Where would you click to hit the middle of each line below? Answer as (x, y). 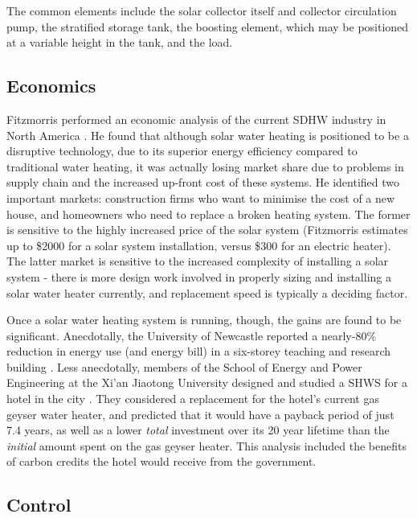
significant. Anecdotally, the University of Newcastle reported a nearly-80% (192, 335)
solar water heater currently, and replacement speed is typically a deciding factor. (207, 292)
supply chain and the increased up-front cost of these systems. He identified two (203, 182)
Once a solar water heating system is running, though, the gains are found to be (204, 320)
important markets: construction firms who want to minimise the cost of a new (201, 197)
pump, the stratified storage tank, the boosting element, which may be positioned (208, 26)
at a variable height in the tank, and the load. (120, 42)
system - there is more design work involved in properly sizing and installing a (199, 276)
